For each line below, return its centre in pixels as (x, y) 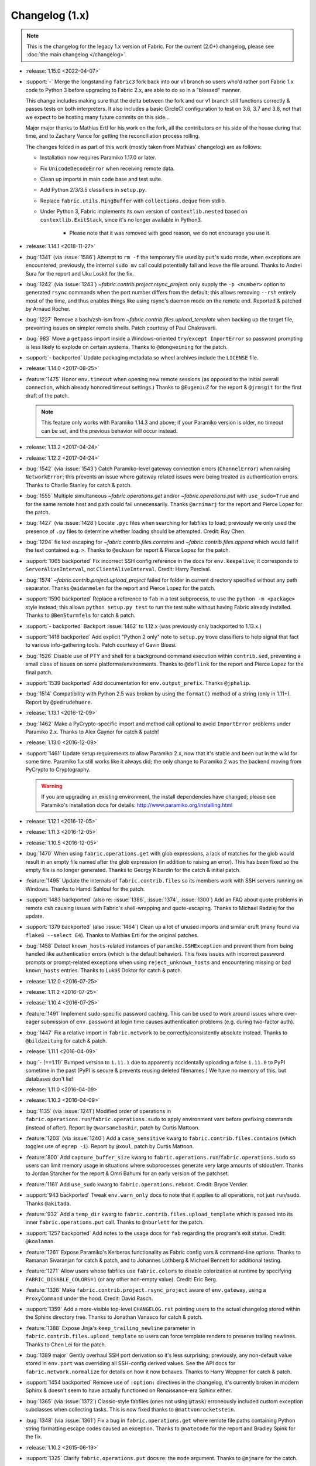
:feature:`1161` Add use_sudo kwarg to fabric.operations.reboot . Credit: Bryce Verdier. (137, 1184)
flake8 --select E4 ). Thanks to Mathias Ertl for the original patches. (112, 935)
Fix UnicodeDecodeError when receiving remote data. (107, 168)
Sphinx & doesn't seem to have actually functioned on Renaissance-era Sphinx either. (129, 1390)
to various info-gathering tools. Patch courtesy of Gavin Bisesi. (101, 645)
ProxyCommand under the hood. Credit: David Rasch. (89, 1298)
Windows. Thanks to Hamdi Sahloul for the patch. (85, 889)
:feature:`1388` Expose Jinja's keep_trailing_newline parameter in (110, 1328)
